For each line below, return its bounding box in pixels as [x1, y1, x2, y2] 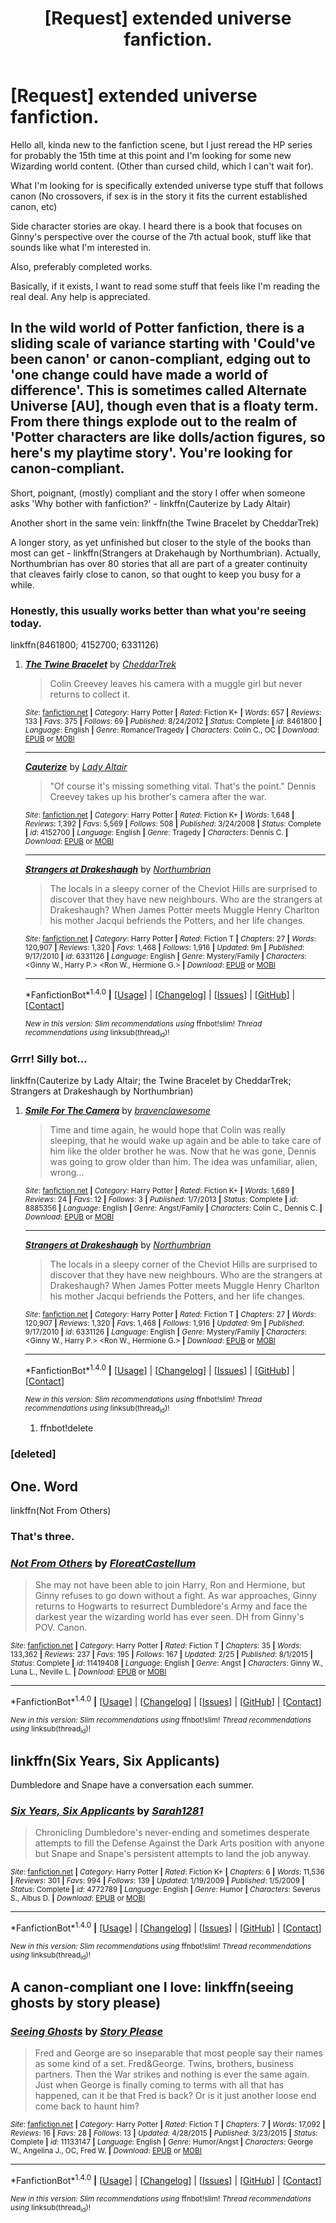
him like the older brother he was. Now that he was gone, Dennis [49, 1145, 317, 1157]
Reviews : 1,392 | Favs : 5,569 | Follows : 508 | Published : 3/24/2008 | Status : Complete [24, 819, 322, 829]
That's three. [10, 1529, 75, 1543]
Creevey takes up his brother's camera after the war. [49, 791, 267, 803]
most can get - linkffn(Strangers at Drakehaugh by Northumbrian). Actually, [10, 547, 322, 559]
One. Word [10, 1478, 79, 1495]
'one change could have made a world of [10, 367, 269, 384]
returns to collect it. [49, 688, 131, 701]
